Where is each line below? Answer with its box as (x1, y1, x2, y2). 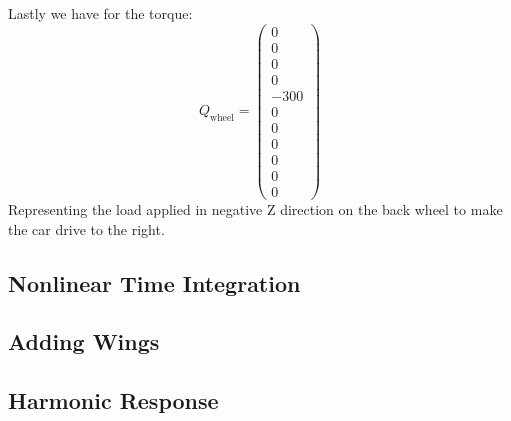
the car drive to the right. (8, 218, 165, 239)
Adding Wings (8, 326, 160, 357)
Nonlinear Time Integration (8, 267, 301, 298)
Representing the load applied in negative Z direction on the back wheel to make (8, 199, 503, 219)
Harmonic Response (8, 385, 219, 416)
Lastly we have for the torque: (8, 3, 193, 23)
